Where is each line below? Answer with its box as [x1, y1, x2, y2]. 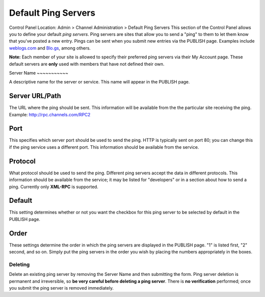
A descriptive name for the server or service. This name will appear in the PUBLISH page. [9, 79, 190, 85]
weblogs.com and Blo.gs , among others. [9, 45, 91, 51]
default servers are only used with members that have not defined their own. [9, 61, 164, 67]
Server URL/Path [9, 92, 61, 100]
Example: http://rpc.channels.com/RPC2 [9, 111, 91, 117]
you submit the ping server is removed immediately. [9, 285, 114, 291]
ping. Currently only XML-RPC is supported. [9, 184, 99, 189]
